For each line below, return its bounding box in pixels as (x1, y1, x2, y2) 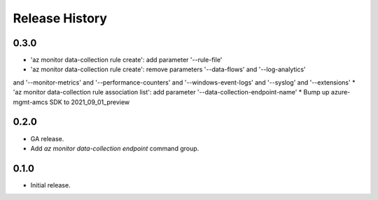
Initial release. (30, 180, 71, 189)
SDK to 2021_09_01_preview (49, 98, 129, 106)
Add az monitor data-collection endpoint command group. (30, 144, 199, 152)
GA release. (30, 134, 64, 143)
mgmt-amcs (13, 98, 48, 106)
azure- (330, 88, 351, 97)
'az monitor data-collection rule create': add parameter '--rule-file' (30, 56, 223, 64)
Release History (13, 10, 108, 26)
